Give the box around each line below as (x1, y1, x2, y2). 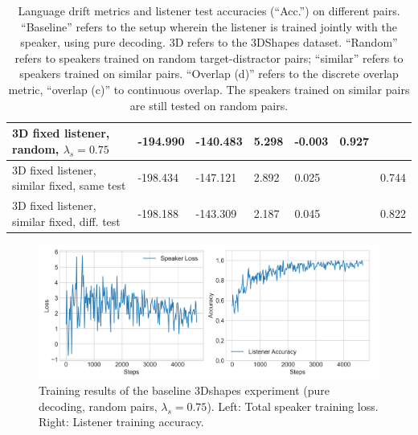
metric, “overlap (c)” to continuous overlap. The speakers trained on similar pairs (8, 80, 410, 97)
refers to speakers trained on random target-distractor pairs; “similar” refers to (14, 49, 404, 66)
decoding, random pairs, (39, 397, 158, 414)
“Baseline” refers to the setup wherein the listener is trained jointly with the (21, 18, 397, 35)
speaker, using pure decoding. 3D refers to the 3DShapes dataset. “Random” (20, 34, 398, 51)
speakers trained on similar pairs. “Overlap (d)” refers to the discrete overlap (19, 65, 399, 82)
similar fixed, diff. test (12, 212, 121, 229)
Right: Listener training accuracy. (39, 413, 204, 430)
